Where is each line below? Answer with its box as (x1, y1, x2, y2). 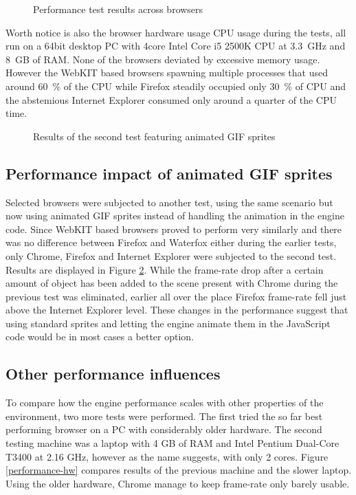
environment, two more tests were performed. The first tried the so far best (5, 408, 323, 423)
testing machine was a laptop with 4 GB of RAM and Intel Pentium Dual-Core (5, 436, 340, 450)
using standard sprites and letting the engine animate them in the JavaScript (5, 316, 331, 330)
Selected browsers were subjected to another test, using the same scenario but (5, 195, 333, 209)
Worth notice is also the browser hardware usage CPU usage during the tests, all (5, 25, 346, 39)
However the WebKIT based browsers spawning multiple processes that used (5, 65, 328, 80)
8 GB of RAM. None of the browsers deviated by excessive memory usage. (5, 52, 320, 66)
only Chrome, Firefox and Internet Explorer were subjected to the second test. (5, 248, 337, 263)
